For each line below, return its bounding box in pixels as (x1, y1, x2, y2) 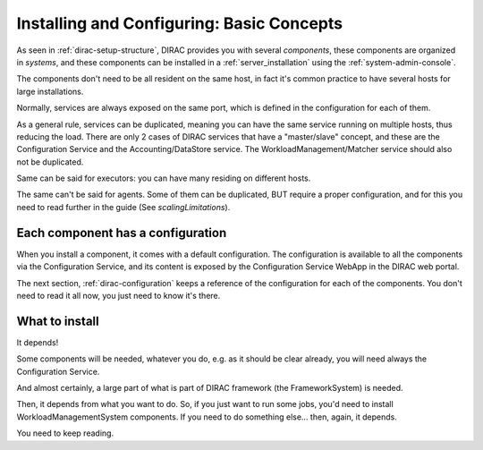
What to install (16, 313, 99, 328)
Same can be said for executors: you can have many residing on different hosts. (16, 173, 311, 183)
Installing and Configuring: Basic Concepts (16, 13, 343, 33)
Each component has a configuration (16, 225, 227, 241)
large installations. (16, 86, 84, 97)
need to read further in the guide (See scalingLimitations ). (16, 201, 231, 212)
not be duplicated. (16, 157, 84, 167)
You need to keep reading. (16, 428, 114, 438)
